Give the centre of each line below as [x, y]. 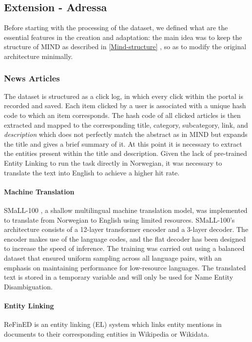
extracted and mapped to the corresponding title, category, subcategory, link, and [126, 124]
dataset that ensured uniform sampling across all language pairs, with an [113, 257]
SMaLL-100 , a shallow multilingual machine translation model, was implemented [126, 210]
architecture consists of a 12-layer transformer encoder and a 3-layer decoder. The [126, 229]
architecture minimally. [39, 56]
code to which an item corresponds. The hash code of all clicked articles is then [122, 115]
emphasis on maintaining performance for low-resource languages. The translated [125, 267]
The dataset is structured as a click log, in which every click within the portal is [124, 96]
